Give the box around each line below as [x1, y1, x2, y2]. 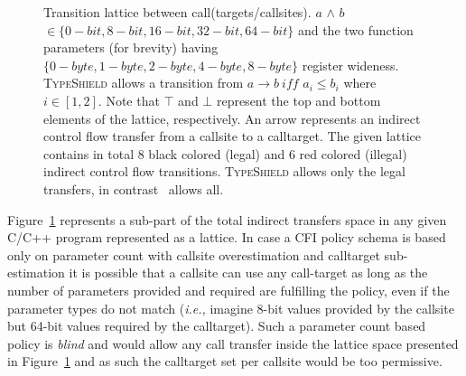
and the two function [297, 20, 414, 39]
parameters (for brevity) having [43, 38, 219, 57]
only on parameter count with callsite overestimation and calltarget [7, 245, 380, 264]
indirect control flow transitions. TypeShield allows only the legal [43, 162, 405, 181]
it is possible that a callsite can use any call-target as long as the [69, 263, 428, 282]
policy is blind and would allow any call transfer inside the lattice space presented [7, 334, 459, 352]
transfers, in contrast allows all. [43, 179, 224, 198]
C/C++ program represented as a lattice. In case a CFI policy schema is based [7, 228, 446, 247]
